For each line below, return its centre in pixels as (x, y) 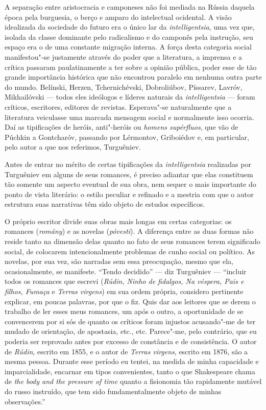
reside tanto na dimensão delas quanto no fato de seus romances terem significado (132, 241)
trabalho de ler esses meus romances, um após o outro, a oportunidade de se (124, 311)
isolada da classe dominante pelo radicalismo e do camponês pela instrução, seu (129, 37)
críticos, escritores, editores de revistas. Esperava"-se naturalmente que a (118, 106)
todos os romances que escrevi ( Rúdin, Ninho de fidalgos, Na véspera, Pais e (124, 281)
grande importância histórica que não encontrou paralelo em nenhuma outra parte (133, 77)
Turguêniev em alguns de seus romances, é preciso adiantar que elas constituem (129, 174)
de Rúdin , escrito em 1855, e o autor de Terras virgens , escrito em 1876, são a (126, 351)
